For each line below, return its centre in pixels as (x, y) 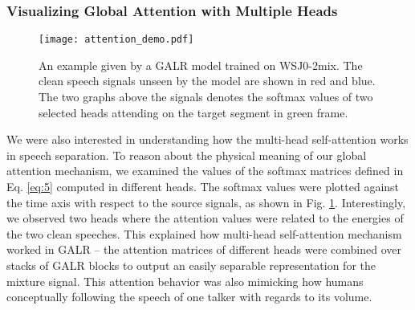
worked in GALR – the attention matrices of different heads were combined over (204, 249)
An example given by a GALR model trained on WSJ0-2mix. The (201, 65)
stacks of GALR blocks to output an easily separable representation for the (191, 265)
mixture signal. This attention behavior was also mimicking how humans (185, 281)
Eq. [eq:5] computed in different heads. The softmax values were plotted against (203, 187)
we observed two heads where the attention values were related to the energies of (205, 218)
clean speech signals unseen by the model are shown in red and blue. (207, 81)
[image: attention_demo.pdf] (116, 40)
